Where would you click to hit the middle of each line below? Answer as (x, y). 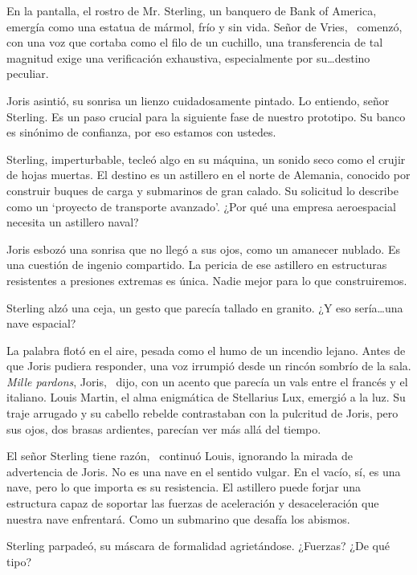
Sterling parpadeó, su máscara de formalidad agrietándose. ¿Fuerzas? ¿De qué (198, 546)
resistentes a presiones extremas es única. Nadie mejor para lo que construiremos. (207, 280)
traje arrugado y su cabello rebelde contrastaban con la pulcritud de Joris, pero (202, 413)
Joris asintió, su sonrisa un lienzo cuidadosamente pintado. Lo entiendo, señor (198, 100)
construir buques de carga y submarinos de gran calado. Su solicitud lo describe (202, 190)
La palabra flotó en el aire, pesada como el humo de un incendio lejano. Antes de (206, 350)
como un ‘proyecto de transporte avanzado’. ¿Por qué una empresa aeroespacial (201, 206)
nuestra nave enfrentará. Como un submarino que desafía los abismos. (178, 518)
